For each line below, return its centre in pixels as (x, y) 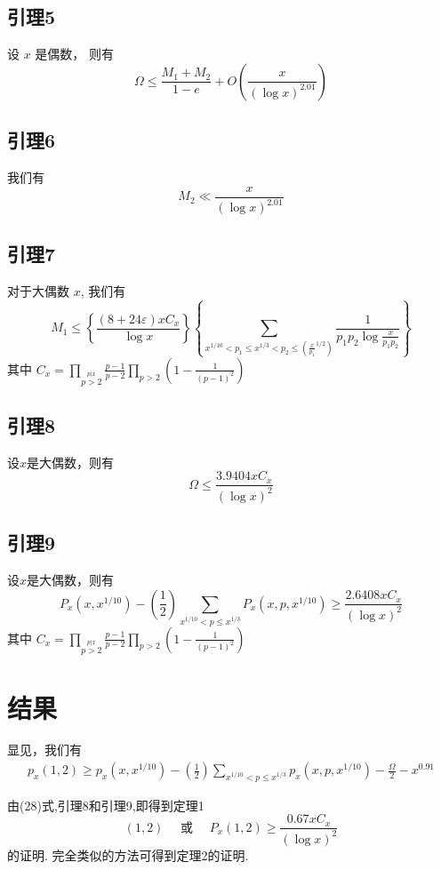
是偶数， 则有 (75, 54)
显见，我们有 (44, 750)
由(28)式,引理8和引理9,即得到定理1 (106, 805)
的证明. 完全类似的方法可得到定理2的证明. (128, 854)
